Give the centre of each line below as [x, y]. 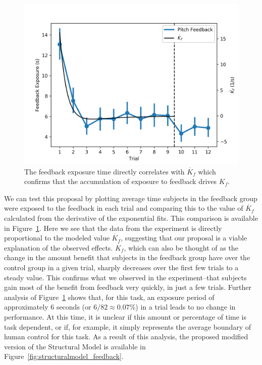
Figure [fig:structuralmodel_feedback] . [64, 356]
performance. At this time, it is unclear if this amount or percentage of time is [125, 316]
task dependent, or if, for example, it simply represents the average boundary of [128, 326]
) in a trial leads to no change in [186, 307]
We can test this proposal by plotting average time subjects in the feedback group [131, 198]
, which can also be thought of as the [181, 247]
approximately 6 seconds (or [48, 307]
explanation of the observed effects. [59, 247]
